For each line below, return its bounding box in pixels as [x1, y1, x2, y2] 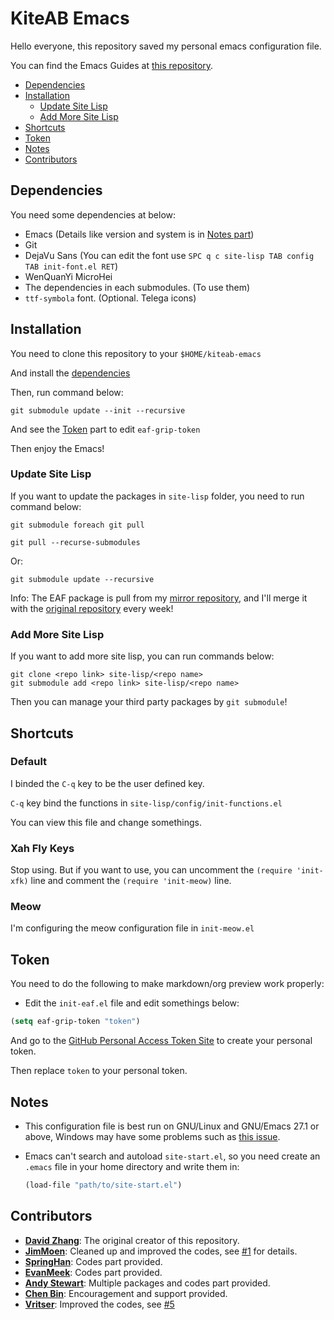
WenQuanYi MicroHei [24, 270, 113, 282]
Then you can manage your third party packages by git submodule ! [10, 696, 288, 708]
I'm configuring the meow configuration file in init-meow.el [10, 922, 255, 934]
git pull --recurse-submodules [10, 537, 141, 547]
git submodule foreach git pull [10, 520, 145, 530]
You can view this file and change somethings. [10, 816, 202, 828]
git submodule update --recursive [10, 574, 155, 584]
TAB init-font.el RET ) [24, 260, 119, 272]
